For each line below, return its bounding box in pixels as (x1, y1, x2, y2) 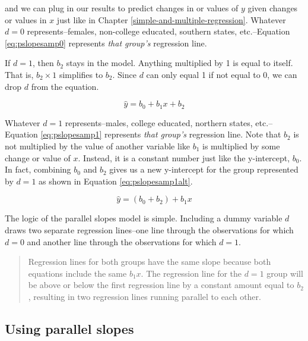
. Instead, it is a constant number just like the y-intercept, (78, 151, 290, 164)
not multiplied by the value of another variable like (5, 140, 190, 152)
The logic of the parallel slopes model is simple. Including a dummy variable (5, 212, 282, 224)
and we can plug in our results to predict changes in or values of (5, 2, 239, 14)
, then (32, 57, 54, 69)
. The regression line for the (141, 267, 242, 279)
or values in (5, 13, 47, 26)
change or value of (5, 151, 71, 164)
